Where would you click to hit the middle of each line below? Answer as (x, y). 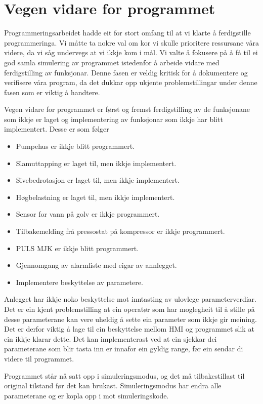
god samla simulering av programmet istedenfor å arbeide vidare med (112, 62)
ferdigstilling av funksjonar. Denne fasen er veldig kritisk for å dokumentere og (126, 72)
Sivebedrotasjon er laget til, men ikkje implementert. (98, 180)
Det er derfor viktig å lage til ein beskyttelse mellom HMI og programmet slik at (129, 329)
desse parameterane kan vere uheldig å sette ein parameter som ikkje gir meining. (130, 319)
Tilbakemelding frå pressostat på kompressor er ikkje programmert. (120, 231)
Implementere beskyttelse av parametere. (79, 282)
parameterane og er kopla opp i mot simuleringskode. (86, 395)
